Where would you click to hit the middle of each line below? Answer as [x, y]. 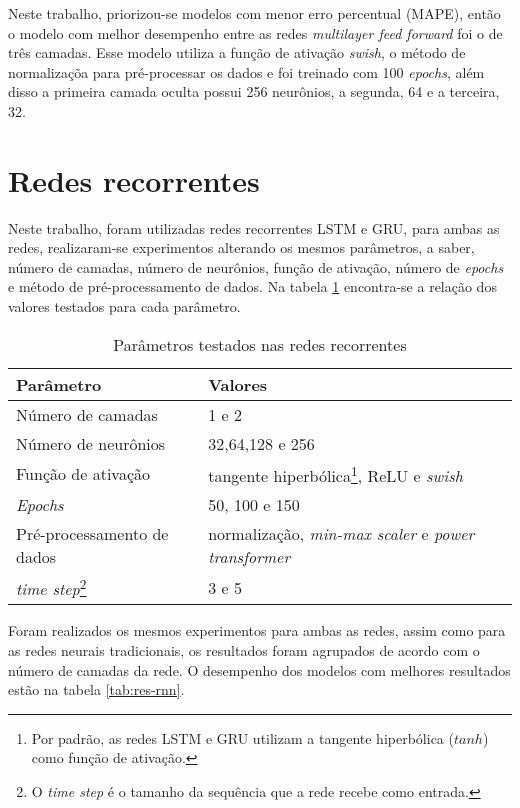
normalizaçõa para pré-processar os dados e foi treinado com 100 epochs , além [246, 71]
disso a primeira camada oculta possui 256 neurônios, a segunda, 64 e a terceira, [254, 91]
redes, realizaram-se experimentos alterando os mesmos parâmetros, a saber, [241, 247]
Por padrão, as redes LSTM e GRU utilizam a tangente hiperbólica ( [242, 737]
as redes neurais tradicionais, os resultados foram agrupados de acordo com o [244, 649]
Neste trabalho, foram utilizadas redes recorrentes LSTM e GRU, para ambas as [254, 227]
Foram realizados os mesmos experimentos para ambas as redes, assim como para [257, 630]
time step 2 [51, 587]
